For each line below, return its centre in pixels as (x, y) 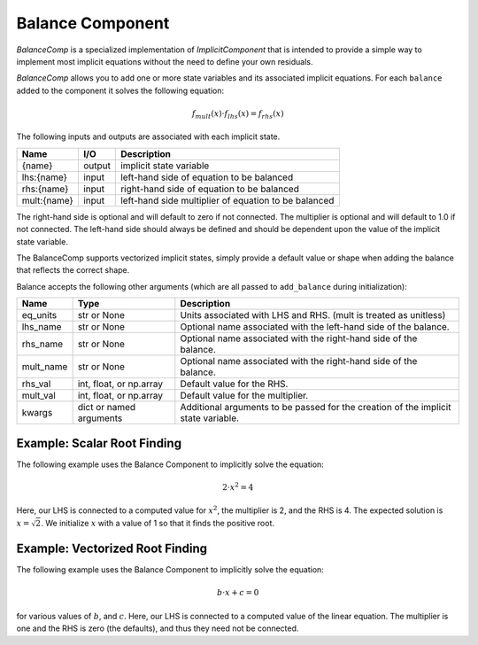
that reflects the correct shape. (73, 270)
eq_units (39, 315)
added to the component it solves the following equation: (120, 90)
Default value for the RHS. (234, 384)
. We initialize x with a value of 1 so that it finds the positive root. (158, 523)
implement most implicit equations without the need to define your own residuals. (165, 61)
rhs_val (36, 384)
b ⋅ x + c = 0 (238, 593)
